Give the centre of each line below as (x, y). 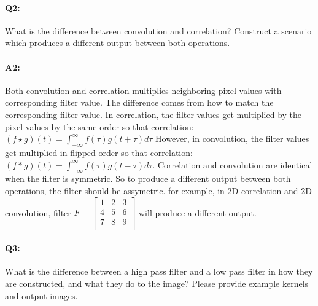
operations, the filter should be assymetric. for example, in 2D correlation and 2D (158, 190)
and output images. (41, 295)
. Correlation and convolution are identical (232, 164)
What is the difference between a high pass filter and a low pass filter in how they (159, 271)
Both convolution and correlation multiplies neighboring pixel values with (143, 90)
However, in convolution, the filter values (232, 139)
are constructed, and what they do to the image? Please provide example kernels (157, 284)
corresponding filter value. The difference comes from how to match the (139, 102)
